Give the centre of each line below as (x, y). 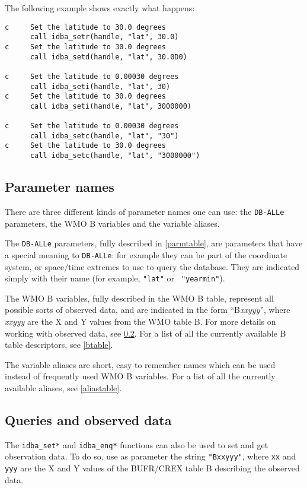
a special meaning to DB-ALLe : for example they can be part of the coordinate (146, 254)
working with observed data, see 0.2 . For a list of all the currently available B (145, 333)
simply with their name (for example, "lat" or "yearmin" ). (115, 278)
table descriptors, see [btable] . (59, 345)
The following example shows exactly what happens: (100, 8)
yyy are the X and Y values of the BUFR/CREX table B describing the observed (152, 468)
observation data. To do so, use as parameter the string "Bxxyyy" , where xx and (151, 456)
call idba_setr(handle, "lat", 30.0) (104, 37)
